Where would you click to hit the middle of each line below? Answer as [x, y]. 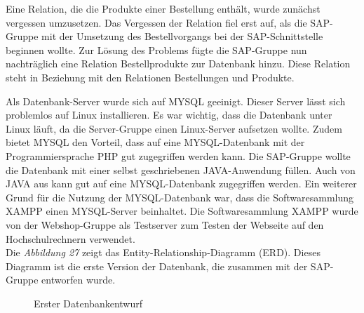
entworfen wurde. [79, 280]
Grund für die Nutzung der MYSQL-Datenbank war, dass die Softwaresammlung [180, 197]
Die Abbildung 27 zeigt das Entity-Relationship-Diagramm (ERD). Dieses [163, 252]
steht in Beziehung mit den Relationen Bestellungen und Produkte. [150, 77]
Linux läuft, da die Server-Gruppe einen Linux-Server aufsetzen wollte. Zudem [174, 128]
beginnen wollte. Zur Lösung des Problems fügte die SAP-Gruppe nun [156, 49]
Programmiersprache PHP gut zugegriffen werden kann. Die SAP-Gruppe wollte [178, 155]
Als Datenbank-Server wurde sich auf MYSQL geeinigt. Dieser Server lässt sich [176, 101]
